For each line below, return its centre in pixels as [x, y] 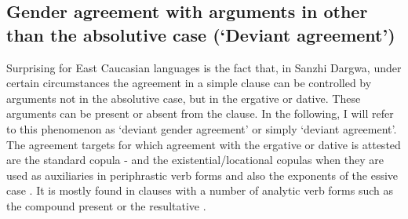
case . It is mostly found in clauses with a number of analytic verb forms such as [200, 190]
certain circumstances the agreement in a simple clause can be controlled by [189, 83]
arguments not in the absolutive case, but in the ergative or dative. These [184, 98]
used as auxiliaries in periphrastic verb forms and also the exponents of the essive [202, 175]
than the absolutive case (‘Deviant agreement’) [201, 34]
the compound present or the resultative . [106, 205]
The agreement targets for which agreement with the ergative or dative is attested [204, 144]
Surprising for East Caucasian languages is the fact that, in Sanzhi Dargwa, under [204, 67]
